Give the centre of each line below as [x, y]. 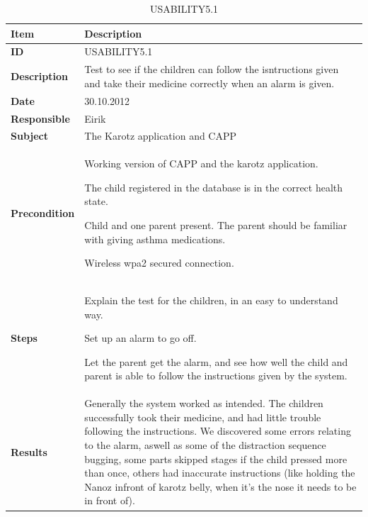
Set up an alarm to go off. [140, 338]
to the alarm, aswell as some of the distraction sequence [205, 445]
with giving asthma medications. [155, 239]
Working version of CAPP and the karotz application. [201, 163]
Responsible [40, 118]
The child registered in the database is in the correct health [214, 187]
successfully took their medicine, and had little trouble [203, 417]
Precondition [43, 213]
